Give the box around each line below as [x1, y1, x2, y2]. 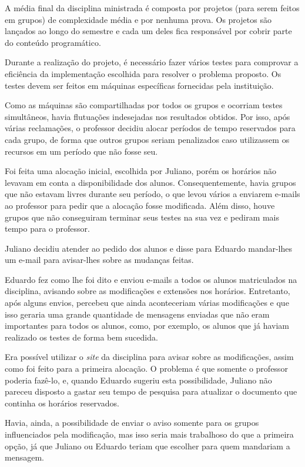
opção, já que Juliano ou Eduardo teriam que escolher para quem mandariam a [5, 439, 290, 452]
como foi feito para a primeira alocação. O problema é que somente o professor [5, 362, 288, 375]
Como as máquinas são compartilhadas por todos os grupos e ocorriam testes [5, 99, 283, 111]
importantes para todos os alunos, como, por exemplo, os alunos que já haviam [5, 319, 289, 332]
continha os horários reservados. [5, 396, 119, 409]
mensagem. [5, 451, 44, 463]
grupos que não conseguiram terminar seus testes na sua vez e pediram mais [5, 211, 280, 223]
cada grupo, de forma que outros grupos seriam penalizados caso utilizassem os [5, 133, 290, 145]
